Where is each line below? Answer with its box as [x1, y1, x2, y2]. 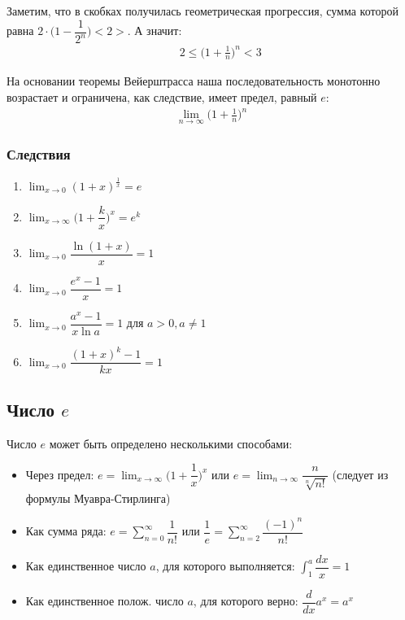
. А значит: [127, 22, 182, 39]
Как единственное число [25, 557, 146, 574]
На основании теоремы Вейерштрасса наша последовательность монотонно [7, 72, 381, 90]
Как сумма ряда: [25, 522, 107, 539]
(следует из [332, 465, 389, 482]
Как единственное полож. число [25, 592, 184, 609]
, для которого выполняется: [155, 557, 295, 574]
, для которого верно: [193, 592, 298, 609]
